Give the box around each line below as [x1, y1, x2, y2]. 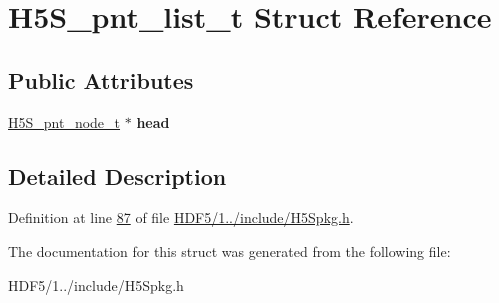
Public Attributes [8, 64, 194, 95]
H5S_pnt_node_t [8, 111, 121, 132]
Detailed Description [8, 160, 227, 191]
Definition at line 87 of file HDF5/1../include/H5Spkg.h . [8, 207, 354, 228]
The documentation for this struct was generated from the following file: [8, 240, 451, 261]
